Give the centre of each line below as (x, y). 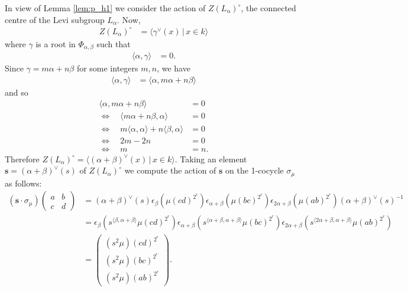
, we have (174, 68)
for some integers (107, 68)
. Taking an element (211, 158)
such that (114, 43)
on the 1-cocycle (255, 170)
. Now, (129, 19)
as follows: (23, 183)
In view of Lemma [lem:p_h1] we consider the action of (105, 8)
